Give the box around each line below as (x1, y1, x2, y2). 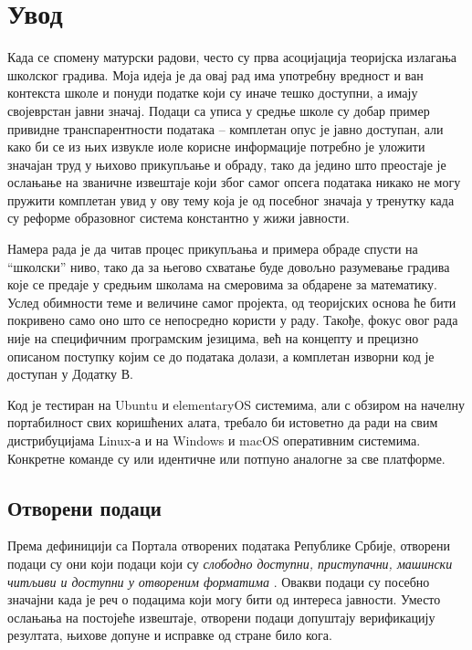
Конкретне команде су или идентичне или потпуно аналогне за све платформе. (7, 448, 446, 467)
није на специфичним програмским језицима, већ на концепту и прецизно (7, 329, 419, 348)
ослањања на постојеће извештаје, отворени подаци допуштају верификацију (7, 607, 435, 626)
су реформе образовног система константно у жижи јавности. (7, 208, 350, 227)
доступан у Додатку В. (7, 364, 133, 383)
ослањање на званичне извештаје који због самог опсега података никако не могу (7, 173, 461, 192)
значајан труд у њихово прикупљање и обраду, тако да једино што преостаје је (7, 154, 446, 173)
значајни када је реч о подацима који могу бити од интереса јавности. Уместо (7, 590, 441, 609)
